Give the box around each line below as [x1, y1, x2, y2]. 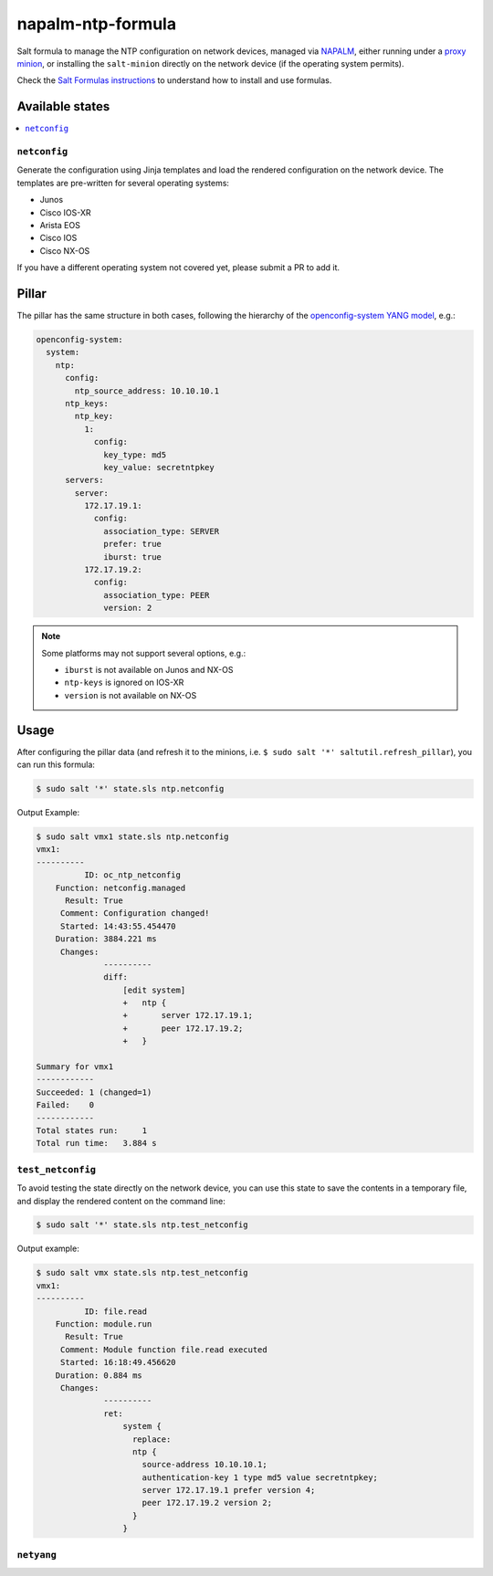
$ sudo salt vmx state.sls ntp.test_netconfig [36, 1267, 248, 1278]
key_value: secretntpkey [103, 462, 215, 472]
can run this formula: [16, 759, 96, 771]
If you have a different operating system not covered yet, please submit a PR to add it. [16, 262, 341, 273]
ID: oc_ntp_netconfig [83, 870, 182, 880]
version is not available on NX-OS [64, 689, 197, 700]
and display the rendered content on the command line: [16, 1195, 226, 1206]
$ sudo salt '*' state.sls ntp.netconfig [36, 783, 225, 794]
